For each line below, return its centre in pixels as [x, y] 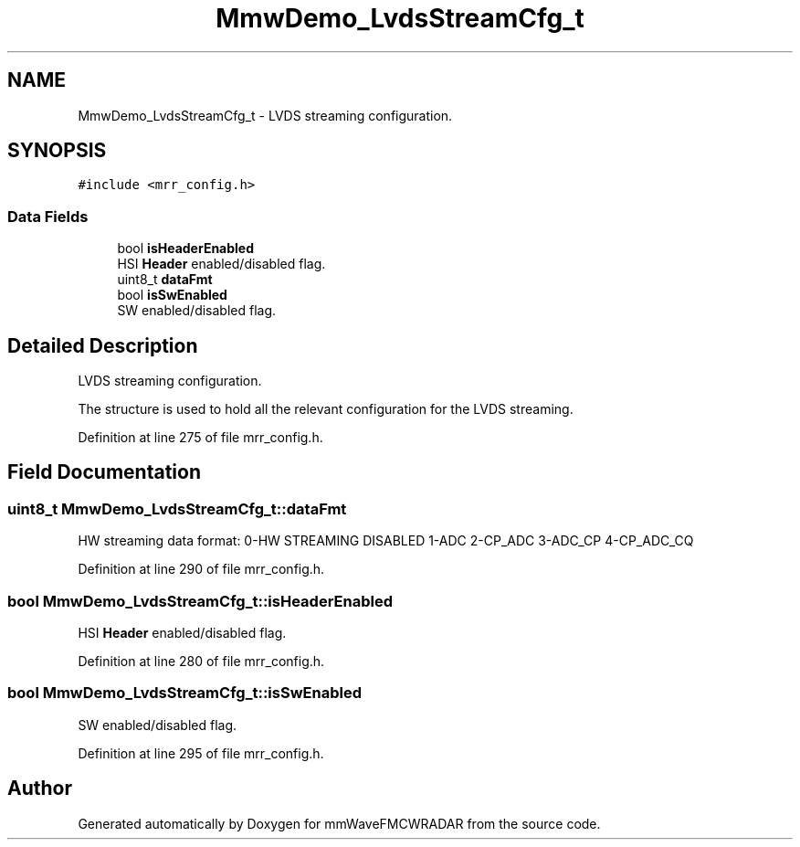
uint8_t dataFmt [165, 280]
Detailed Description [103, 345]
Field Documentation [104, 472]
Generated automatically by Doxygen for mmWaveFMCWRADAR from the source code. [339, 823]
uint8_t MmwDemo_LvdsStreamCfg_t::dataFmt [177, 508]
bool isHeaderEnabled [186, 249]
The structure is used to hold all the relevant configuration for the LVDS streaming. [326, 409]
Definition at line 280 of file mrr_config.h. [201, 661]
